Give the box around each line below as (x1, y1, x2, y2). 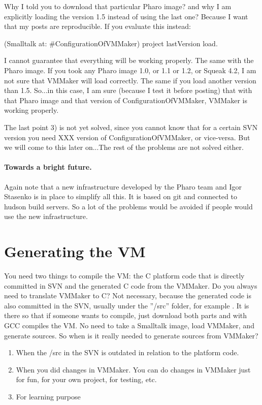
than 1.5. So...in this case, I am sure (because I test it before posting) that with (4, 85, 252, 96)
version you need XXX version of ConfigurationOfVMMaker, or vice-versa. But (4, 132, 250, 142)
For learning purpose (16, 391, 81, 401)
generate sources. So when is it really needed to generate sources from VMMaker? (4, 330, 258, 340)
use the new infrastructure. (4, 211, 88, 222)
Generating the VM (4, 241, 146, 262)
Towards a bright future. (4, 162, 92, 172)
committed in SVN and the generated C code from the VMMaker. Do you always (4, 280, 257, 291)
